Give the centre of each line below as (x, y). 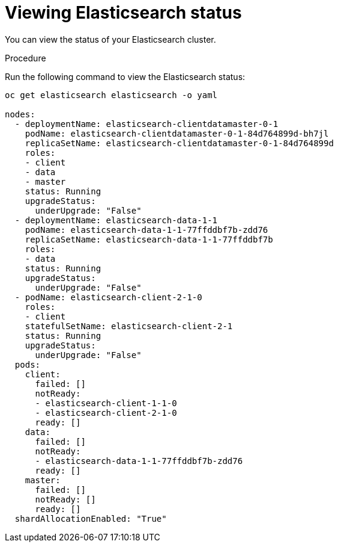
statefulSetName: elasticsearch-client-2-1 (129, 326)
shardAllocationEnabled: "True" (91, 518)
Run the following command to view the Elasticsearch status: (125, 76)
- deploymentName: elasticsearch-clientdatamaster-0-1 (146, 124)
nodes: (20, 114)
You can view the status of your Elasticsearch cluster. (110, 39)
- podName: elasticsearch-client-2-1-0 (108, 297)
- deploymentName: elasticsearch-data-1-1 (116, 220)
